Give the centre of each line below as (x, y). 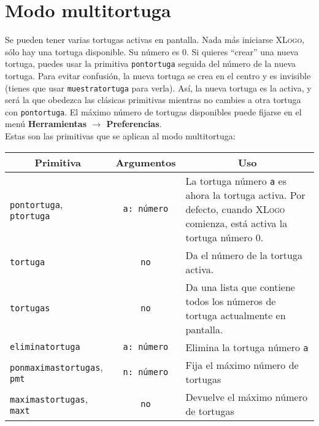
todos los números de (231, 301)
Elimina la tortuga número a (247, 347)
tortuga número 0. (225, 237)
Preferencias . (134, 124)
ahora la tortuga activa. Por (245, 195)
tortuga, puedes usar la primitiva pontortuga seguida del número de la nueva (151, 64)
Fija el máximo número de (242, 365)
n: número (146, 372)
